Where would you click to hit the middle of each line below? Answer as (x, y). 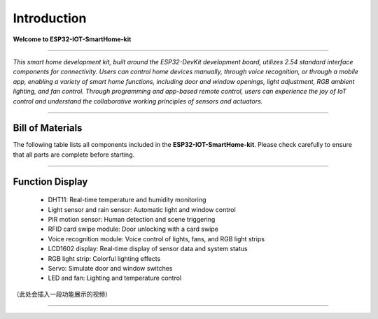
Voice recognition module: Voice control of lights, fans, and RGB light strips (156, 239)
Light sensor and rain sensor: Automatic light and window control (142, 209)
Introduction (50, 18)
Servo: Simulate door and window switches (110, 268)
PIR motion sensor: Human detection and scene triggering (132, 219)
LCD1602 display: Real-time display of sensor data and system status (148, 249)
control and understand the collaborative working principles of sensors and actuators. (138, 101)
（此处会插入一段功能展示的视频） (62, 294)
